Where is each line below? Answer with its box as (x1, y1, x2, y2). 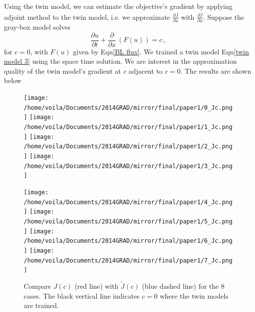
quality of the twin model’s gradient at (4, 65, 121, 76)
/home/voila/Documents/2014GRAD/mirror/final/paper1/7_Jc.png (24, 257, 233, 264)
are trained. (24, 300, 59, 311)
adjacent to (128, 65, 163, 76)
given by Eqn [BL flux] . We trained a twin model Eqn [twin (73, 46, 249, 56)
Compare (24, 281, 51, 291)
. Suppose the (203, 11, 244, 22)
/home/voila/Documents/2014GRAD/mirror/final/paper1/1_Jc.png (24, 123, 233, 131)
